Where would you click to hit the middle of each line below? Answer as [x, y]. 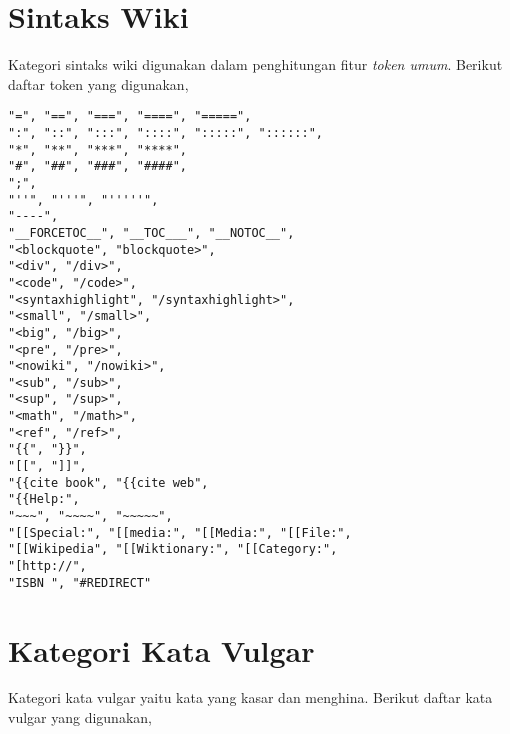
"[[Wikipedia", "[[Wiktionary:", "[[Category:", [173, 549]
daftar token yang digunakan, [98, 83]
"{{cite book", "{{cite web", [108, 482]
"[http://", [47, 566]
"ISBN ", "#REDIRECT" [80, 582]
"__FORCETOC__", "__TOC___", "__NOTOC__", [151, 232]
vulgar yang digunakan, [80, 717]
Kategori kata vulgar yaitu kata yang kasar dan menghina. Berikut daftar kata [250, 697]
